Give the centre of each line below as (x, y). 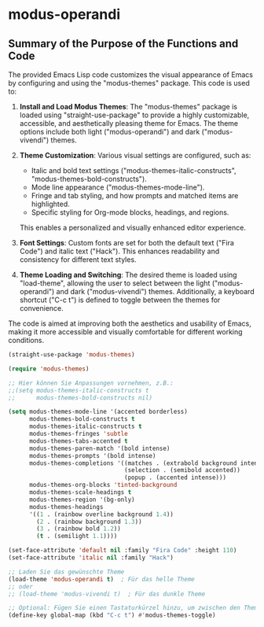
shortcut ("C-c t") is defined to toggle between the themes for (120, 300)
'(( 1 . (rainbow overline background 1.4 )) (101, 514)
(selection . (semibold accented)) (183, 470)
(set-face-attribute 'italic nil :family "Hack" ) (91, 558)
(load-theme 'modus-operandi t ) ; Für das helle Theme (101, 579)
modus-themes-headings (66, 507)
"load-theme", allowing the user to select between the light (115, 283)
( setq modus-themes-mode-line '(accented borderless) (98, 412)
